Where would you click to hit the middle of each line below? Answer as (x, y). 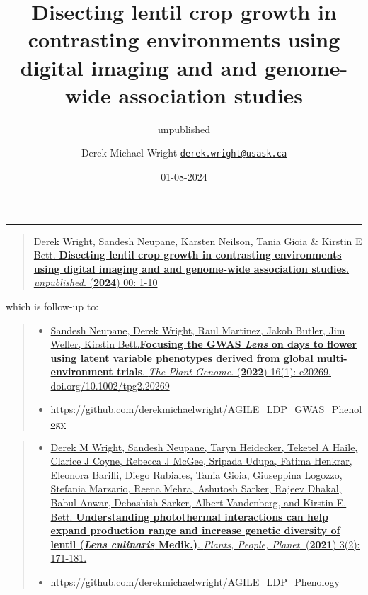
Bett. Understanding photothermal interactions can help (189, 516)
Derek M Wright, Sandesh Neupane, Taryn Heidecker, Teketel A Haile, (204, 447)
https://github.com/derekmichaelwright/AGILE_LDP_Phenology (195, 582)
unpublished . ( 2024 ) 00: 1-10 (96, 282)
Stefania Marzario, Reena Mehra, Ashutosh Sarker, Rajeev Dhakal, (196, 488)
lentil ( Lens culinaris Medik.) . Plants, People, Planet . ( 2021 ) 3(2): (205, 544)
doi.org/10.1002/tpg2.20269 (110, 385)
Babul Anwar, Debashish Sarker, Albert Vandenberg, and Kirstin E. (199, 503)
